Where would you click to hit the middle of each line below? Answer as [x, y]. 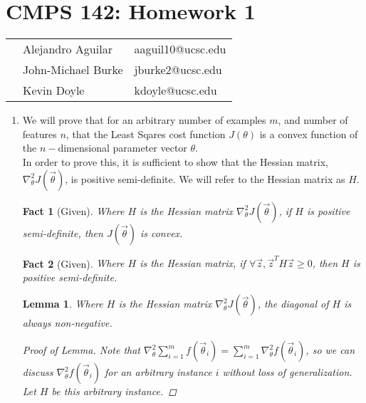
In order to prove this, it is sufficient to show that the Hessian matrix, [175, 161]
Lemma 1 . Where [63, 304]
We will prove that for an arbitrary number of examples [144, 120]
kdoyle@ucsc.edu [176, 90]
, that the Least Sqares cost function [146, 134]
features [40, 134]
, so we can [330, 350]
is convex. [161, 232]
